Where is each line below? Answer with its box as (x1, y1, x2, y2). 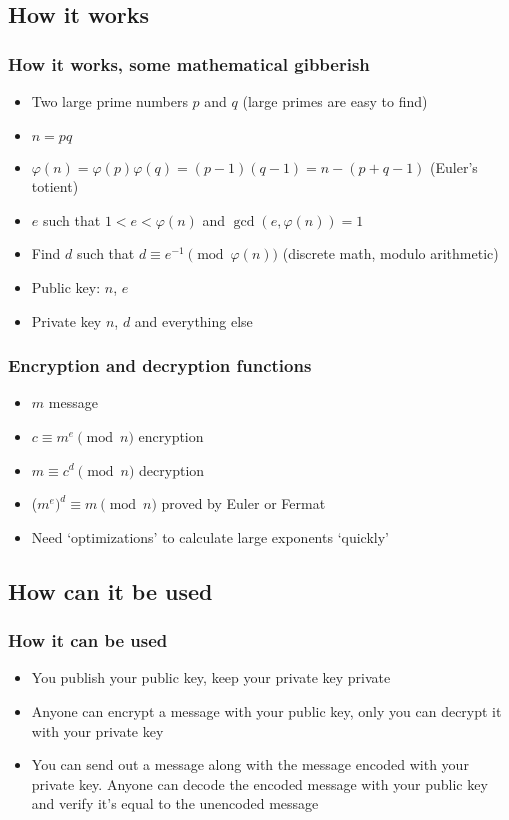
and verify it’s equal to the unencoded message (31, 793, 319, 814)
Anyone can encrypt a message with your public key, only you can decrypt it (31, 700, 502, 721)
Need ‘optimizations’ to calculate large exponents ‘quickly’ (31, 526, 389, 547)
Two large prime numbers (31, 91, 188, 111)
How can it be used (8, 575, 213, 606)
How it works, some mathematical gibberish (8, 51, 370, 76)
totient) (31, 176, 79, 197)
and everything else (134, 310, 253, 331)
